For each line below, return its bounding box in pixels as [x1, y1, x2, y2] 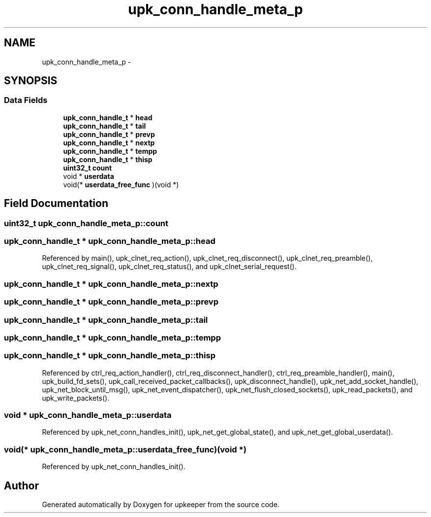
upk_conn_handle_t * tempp [63, 146, 157, 155]
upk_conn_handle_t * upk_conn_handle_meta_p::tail [4, 314, 208, 325]
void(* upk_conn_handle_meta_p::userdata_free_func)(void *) [4, 444, 246, 454]
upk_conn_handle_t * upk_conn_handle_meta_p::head [4, 236, 215, 246]
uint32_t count [63, 163, 112, 172]
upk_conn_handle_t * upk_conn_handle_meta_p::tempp [4, 332, 221, 343]
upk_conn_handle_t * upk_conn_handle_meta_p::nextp [4, 278, 218, 289]
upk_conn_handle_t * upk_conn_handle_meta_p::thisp [4, 350, 215, 361]
